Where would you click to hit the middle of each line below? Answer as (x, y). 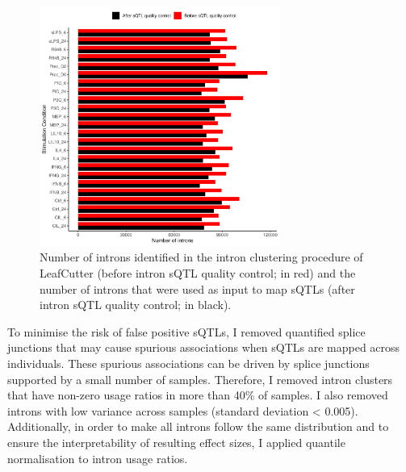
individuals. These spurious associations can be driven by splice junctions (188, 363)
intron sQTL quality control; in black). (136, 305)
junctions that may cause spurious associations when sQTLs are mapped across (204, 347)
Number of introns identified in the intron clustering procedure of (201, 257)
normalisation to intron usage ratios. (98, 458)
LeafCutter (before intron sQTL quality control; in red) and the (198, 272)
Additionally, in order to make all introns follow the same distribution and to (198, 426)
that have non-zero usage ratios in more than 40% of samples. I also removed (198, 395)
